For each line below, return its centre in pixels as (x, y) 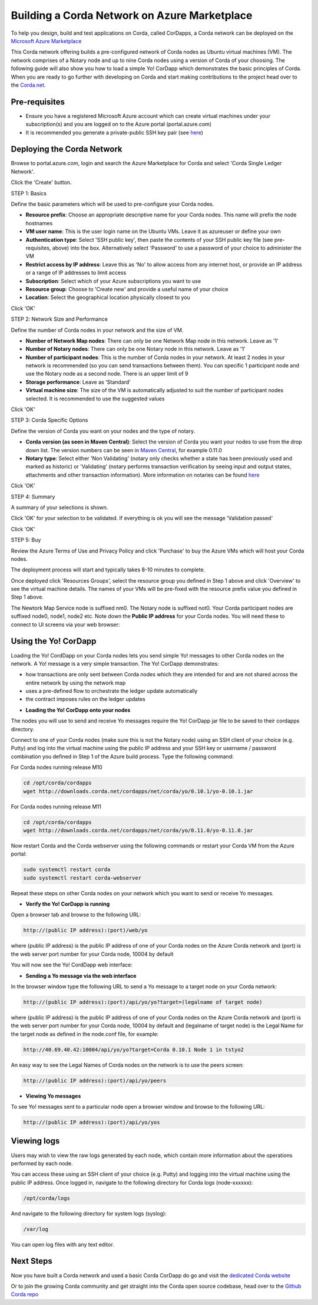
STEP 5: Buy (26, 540)
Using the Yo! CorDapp (54, 641)
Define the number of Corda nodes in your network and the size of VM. (97, 330)
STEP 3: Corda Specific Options (49, 420)
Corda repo (25, 1294)
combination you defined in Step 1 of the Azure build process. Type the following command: (122, 756)
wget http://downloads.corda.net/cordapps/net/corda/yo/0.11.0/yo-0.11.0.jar (138, 830)
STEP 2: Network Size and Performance (59, 319)
